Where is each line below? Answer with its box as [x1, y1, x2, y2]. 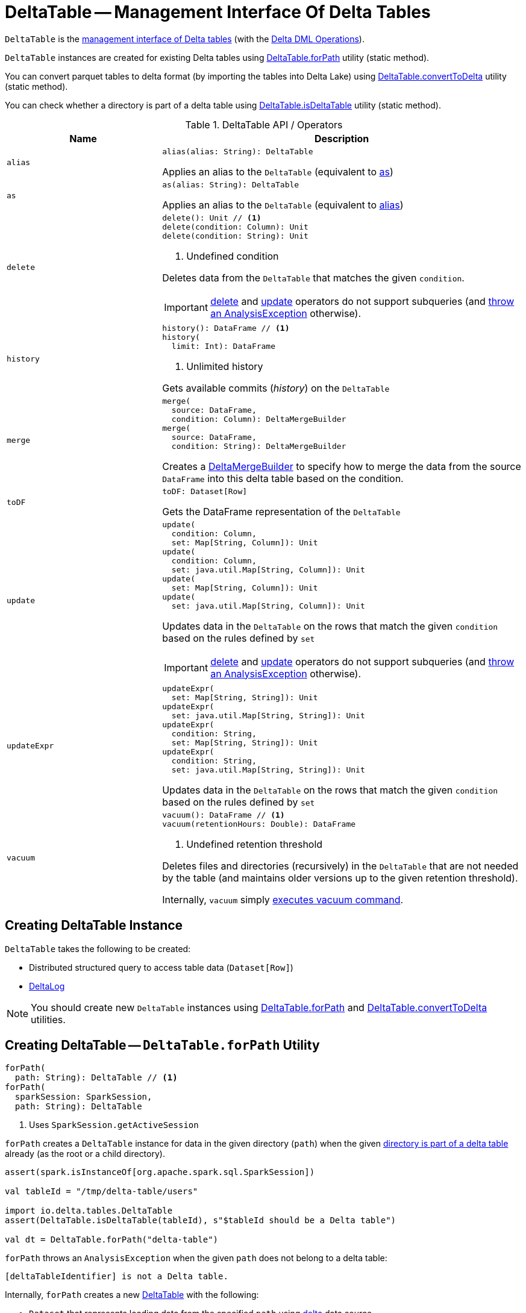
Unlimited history [186, 360, 263, 372]
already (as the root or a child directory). [5, 1148, 165, 1159]
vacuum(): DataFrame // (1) [162, 810, 285, 819]
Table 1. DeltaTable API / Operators [185, 118, 343, 131]
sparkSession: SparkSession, [14, 1092, 152, 1102]
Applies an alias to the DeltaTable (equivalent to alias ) [162, 198, 404, 211]
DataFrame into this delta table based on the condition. [162, 472, 404, 484]
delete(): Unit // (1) [162, 213, 261, 222]
